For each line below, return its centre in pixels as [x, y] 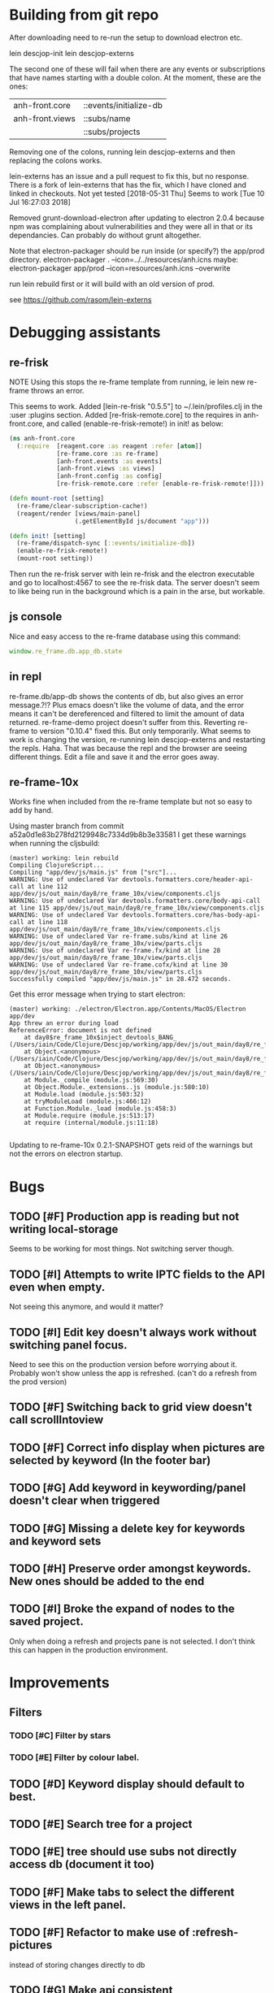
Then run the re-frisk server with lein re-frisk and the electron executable [132, 574]
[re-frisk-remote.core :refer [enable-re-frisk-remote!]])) [161, 484]
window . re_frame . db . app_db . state [66, 651]
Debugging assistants [85, 333]
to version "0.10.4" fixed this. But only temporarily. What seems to [141, 731]
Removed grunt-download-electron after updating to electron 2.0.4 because [137, 218]
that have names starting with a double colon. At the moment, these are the [135, 77]
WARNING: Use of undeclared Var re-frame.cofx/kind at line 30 [119, 965]
